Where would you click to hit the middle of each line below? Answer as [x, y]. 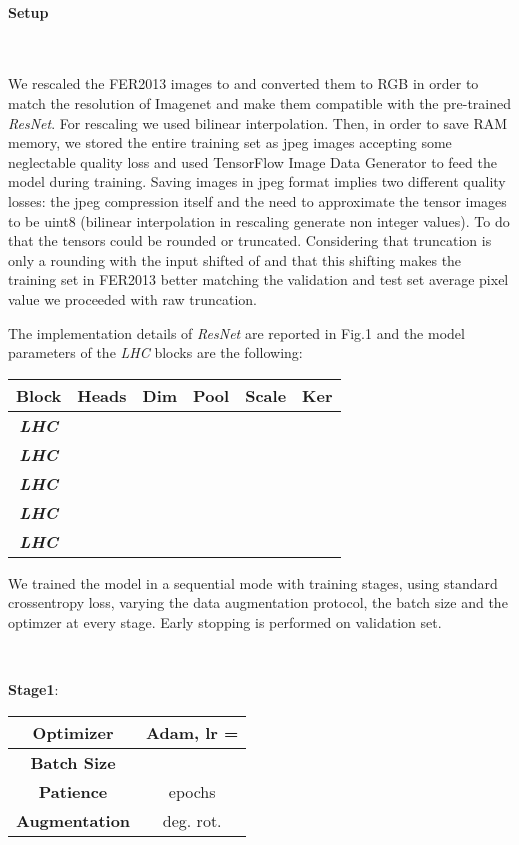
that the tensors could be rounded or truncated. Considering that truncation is [250, 240]
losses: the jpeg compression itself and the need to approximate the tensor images [257, 200]
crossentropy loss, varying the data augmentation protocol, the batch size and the [258, 602]
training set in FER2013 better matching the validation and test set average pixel [258, 279]
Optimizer [73, 732]
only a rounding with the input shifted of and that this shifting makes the [235, 259]
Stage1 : [33, 689]
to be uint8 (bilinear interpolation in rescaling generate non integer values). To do [259, 220]
